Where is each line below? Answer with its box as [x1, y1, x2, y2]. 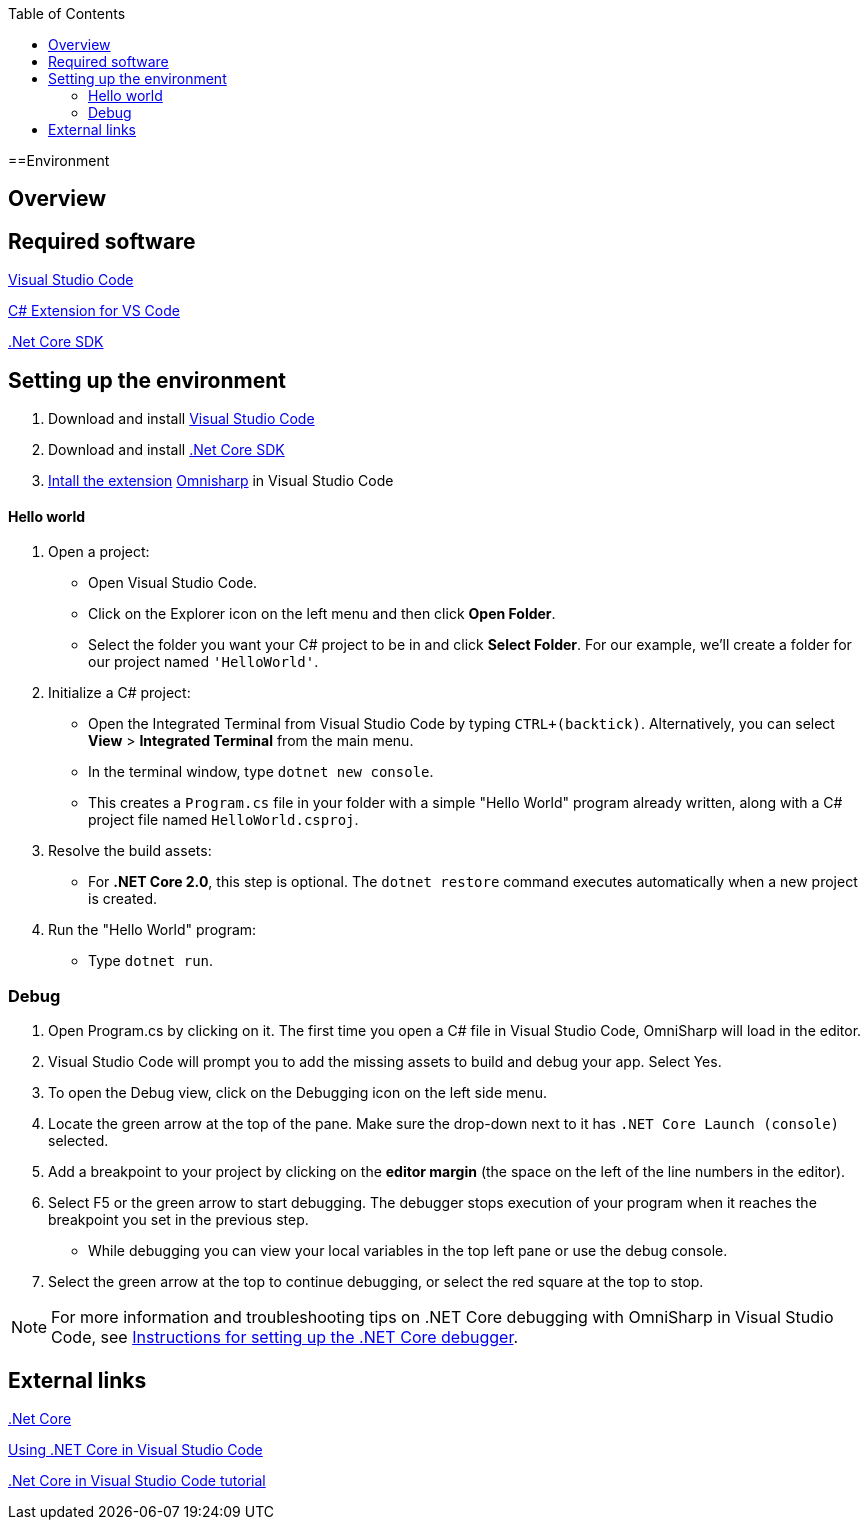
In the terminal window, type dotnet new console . [88, 763, 434, 781]
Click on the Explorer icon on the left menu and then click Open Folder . [88, 605, 556, 623]
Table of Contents [8, 5, 126, 22]
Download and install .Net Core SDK [48, 441, 285, 459]
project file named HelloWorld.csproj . [88, 811, 359, 829]
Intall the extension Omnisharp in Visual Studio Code [48, 472, 394, 490]
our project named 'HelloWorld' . [88, 653, 319, 671]
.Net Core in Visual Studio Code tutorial [8, 1471, 266, 1489]
